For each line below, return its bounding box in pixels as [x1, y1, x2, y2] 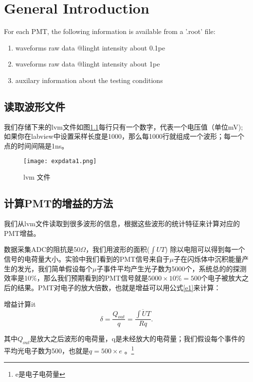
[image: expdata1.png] [23, 158, 97, 165]
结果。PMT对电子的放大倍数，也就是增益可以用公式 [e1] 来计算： [17, 282, 221, 292]
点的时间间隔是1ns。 [4, 140, 69, 150]
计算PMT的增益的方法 [4, 196, 113, 211]
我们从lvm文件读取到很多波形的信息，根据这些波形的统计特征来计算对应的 [4, 218, 240, 228]
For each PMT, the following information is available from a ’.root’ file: [4, 26, 216, 36]
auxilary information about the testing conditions [15, 75, 163, 85]
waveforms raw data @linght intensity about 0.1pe [15, 42, 165, 52]
